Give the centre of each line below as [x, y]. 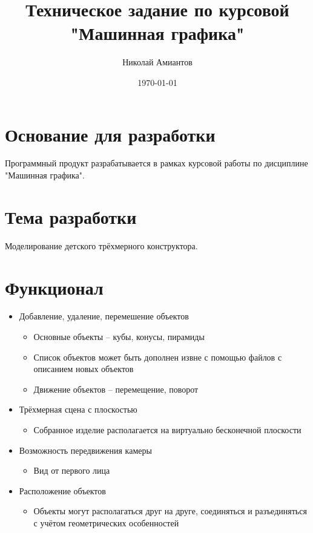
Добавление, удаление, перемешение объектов [104, 316]
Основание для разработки [110, 134]
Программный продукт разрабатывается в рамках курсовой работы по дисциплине [156, 163]
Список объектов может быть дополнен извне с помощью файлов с [158, 357]
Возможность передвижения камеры [85, 450]
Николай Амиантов [157, 62]
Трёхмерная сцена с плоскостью [78, 409]
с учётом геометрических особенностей [106, 523]
